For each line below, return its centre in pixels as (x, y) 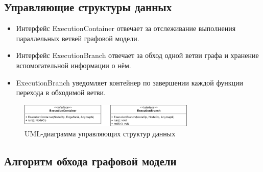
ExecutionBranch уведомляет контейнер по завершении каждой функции (130, 82)
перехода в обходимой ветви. (61, 92)
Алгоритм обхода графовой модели (90, 161)
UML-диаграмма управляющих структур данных (100, 133)
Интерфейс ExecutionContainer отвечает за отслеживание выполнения (126, 28)
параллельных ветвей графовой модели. (78, 38)
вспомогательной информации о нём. (74, 65)
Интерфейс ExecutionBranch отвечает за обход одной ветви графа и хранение (137, 55)
